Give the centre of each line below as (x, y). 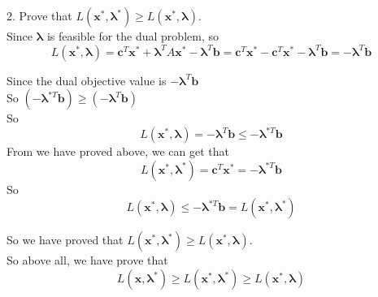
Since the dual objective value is (87, 80)
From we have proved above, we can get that (118, 151)
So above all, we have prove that (87, 260)
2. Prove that (39, 15)
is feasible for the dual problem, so (133, 36)
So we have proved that (65, 240)
